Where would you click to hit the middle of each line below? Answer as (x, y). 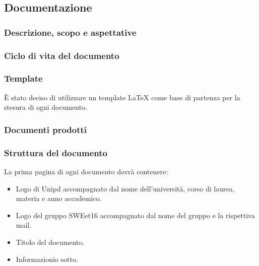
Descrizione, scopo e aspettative (70, 32)
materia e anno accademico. (59, 198)
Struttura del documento (56, 152)
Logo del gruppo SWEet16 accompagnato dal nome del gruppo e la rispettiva (135, 215)
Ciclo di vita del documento (62, 55)
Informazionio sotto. (47, 259)
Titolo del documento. (50, 242)
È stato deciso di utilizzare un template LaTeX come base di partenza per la (122, 97)
